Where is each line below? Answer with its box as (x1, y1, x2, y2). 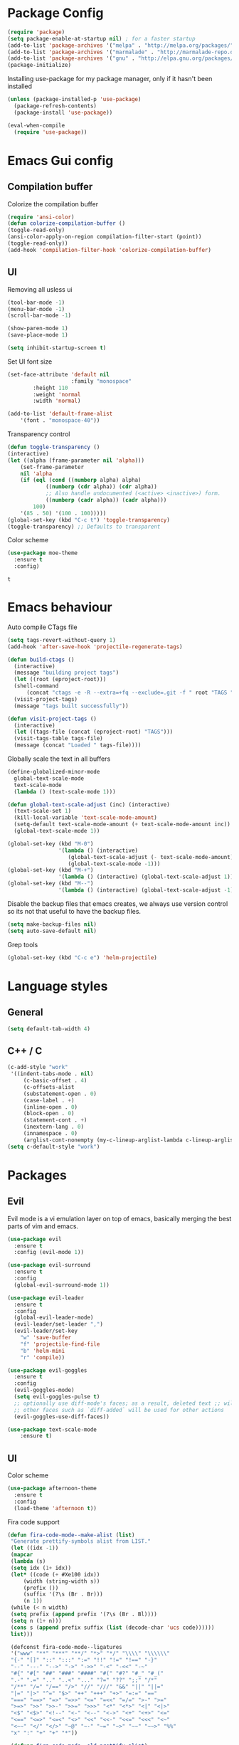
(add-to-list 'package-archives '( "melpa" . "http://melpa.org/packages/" (7, 41, 234, 49)
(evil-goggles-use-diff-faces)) (14, 1413, 110, 1420)
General (7, 1006, 44, 1018)
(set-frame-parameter (20, 463, 84, 470)
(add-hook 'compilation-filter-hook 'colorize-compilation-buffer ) (7, 246, 212, 253)
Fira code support (7, 1517, 60, 1526)
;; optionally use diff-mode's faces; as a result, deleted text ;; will (14, 1400, 237, 1407)
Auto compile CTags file (7, 623, 78, 631)
